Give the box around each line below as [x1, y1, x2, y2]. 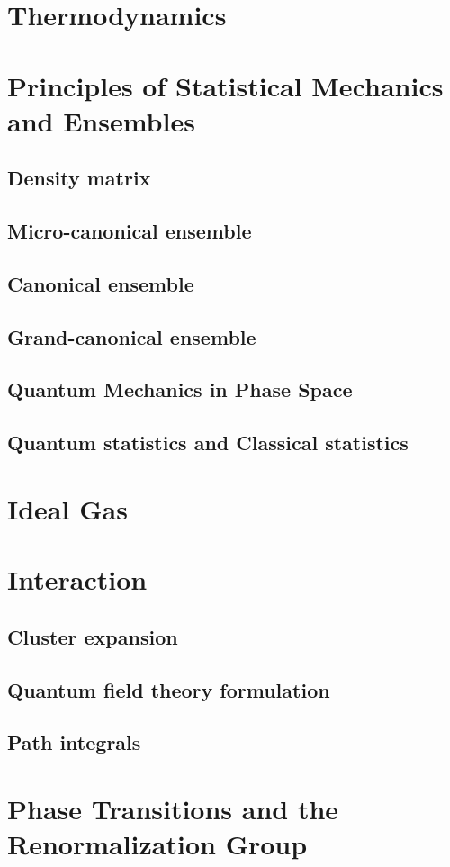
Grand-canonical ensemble [7, 322, 256, 350]
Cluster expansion [7, 622, 178, 650]
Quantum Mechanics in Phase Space [7, 375, 353, 403]
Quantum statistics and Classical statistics [7, 429, 409, 456]
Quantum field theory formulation [7, 675, 330, 703]
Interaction [7, 561, 148, 598]
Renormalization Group [7, 826, 308, 862]
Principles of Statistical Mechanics [7, 67, 444, 104]
